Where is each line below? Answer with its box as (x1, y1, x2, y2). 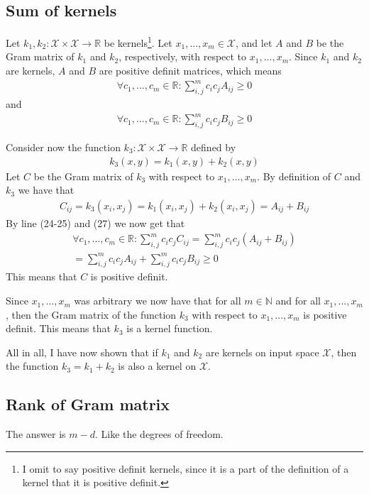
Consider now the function (6, 139, 121, 154)
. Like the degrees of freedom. (94, 427, 224, 441)
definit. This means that (6, 321, 111, 336)
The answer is (6, 427, 66, 441)
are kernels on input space (205, 344, 319, 359)
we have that (18, 182, 75, 197)
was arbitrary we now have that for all (74, 293, 241, 308)
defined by (191, 139, 236, 154)
